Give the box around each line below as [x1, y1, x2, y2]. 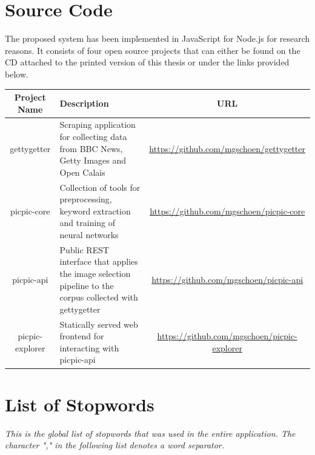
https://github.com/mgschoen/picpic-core [150, 204, 305, 217]
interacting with [59, 341, 119, 354]
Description [59, 96, 109, 109]
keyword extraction [59, 204, 131, 217]
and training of [59, 216, 116, 229]
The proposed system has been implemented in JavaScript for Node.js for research [5, 32, 310, 45]
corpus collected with [59, 291, 138, 304]
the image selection [59, 267, 131, 280]
